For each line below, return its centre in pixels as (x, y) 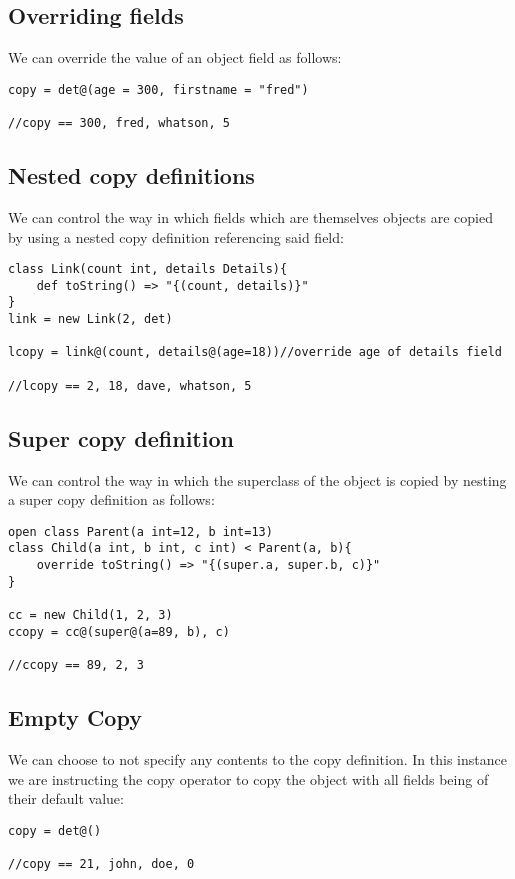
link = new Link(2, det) (90, 319)
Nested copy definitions (131, 175)
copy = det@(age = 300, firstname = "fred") (158, 89)
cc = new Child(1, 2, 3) (90, 615)
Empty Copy (75, 717)
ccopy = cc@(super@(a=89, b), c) (119, 631)
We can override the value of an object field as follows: (175, 57)
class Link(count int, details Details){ (148, 269)
